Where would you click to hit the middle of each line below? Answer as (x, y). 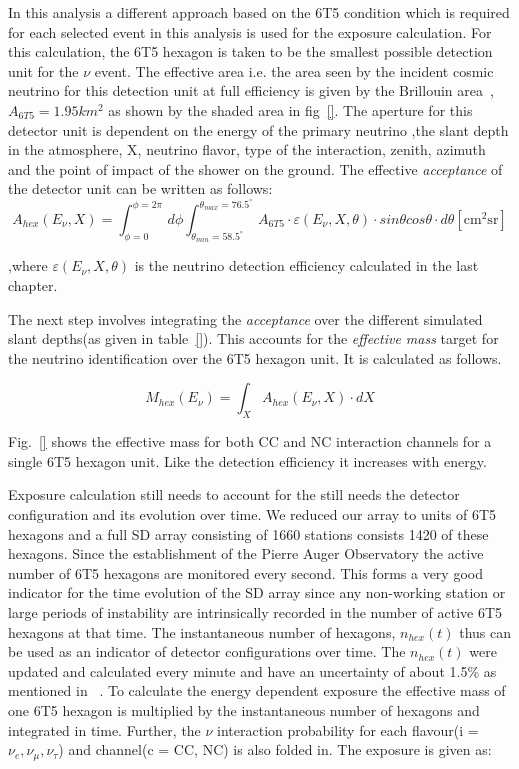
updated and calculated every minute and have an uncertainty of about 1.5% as (252, 670)
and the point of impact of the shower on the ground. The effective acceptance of (255, 168)
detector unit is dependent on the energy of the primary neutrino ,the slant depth (258, 129)
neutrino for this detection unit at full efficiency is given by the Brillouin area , (251, 90)
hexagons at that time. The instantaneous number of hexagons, (202, 631)
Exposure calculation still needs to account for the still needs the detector (234, 494)
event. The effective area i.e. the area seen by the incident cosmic (294, 70)
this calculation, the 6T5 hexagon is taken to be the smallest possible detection (250, 51)
